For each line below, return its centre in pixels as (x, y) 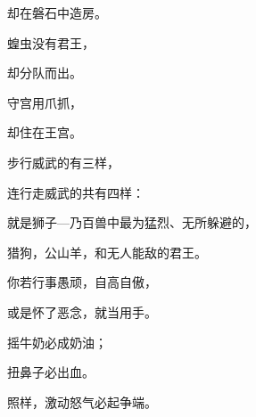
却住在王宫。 (45, 132)
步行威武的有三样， (63, 162)
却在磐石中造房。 (57, 12)
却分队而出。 (45, 73)
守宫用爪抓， (45, 102)
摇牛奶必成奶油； (57, 342)
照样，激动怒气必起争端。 (82, 401)
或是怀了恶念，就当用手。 (82, 311)
